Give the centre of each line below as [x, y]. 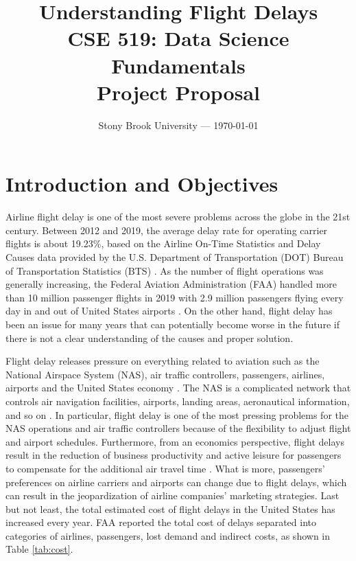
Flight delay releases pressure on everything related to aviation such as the [163, 361]
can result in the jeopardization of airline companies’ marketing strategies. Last [173, 495]
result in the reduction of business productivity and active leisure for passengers [174, 455]
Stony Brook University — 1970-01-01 [178, 125]
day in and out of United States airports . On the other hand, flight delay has [169, 311]
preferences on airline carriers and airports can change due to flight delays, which [176, 482]
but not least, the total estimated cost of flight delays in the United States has [170, 508]
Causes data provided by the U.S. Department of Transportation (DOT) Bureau [175, 257]
